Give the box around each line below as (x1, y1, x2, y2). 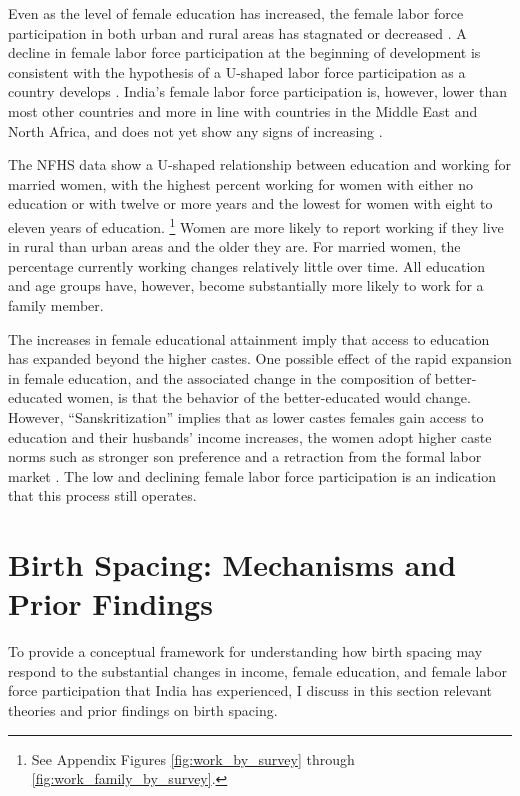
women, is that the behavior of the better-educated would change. (67, 387, 471, 408)
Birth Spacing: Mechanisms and (8, 544, 457, 585)
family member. (8, 294, 104, 315)
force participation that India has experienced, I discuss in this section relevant (8, 680, 493, 701)
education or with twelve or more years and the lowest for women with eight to (8, 193, 493, 214)
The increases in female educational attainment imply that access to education (8, 328, 490, 349)
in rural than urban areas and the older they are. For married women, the (8, 236, 461, 257)
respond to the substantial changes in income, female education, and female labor (8, 660, 507, 681)
